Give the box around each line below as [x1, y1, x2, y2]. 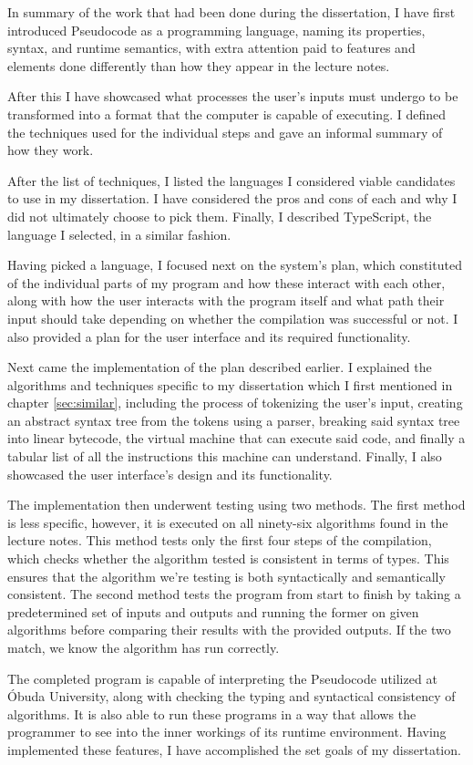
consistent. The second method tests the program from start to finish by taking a [7, 584, 461, 604]
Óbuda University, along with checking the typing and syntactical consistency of [7, 687, 456, 706]
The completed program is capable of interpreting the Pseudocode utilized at [7, 668, 437, 687]
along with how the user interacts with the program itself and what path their [7, 291, 445, 310]
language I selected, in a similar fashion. [7, 224, 231, 243]
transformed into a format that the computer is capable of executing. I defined [7, 104, 446, 123]
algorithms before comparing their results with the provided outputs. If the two [7, 620, 451, 639]
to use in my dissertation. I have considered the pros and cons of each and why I [7, 189, 458, 208]
